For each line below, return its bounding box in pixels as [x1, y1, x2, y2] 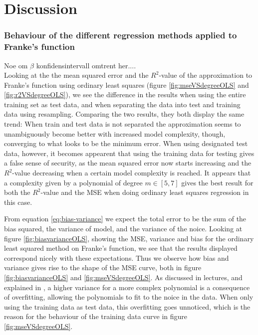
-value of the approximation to [159, 70, 253, 80]
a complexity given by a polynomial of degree [4, 177, 143, 187]
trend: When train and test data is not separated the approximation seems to [4, 119, 241, 129]
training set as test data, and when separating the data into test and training [4, 99, 241, 109]
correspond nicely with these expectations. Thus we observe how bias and [4, 252, 229, 263]
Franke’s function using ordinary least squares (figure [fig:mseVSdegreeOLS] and [4, 79, 249, 90]
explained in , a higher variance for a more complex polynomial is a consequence [4, 282, 250, 292]
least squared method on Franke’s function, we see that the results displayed [4, 243, 238, 253]
